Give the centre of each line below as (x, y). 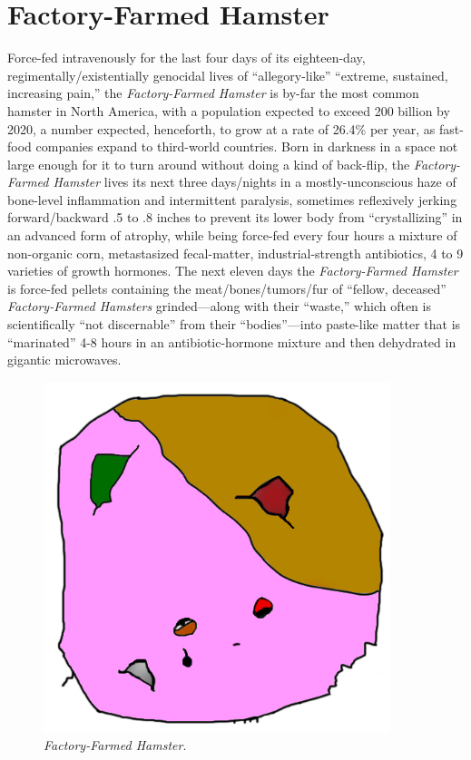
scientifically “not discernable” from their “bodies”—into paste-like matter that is (234, 324)
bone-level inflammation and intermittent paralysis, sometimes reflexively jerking (232, 199)
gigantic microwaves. (64, 360)
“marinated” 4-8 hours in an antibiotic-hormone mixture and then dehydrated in (232, 341)
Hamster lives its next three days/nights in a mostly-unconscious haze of (255, 182)
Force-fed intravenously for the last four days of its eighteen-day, (186, 58)
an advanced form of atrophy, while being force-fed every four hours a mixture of (232, 235)
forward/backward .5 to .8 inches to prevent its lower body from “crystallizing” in (235, 217)
